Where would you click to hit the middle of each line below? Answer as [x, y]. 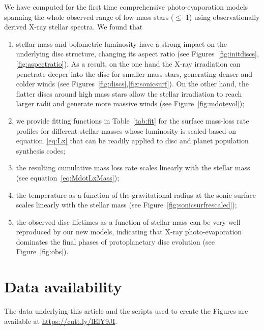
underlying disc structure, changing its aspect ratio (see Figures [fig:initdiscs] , [137, 54]
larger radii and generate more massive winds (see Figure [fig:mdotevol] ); [130, 103]
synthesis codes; [41, 150]
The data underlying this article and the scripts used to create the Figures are [126, 311]
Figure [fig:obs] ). [42, 251]
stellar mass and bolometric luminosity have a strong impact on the [122, 43]
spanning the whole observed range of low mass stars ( [89, 17]
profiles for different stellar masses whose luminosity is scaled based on [126, 130]
